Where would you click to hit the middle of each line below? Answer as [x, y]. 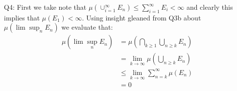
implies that [22, 17]
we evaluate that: [87, 27]
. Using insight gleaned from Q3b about [142, 17]
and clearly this [210, 7]
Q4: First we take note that [45, 7]
